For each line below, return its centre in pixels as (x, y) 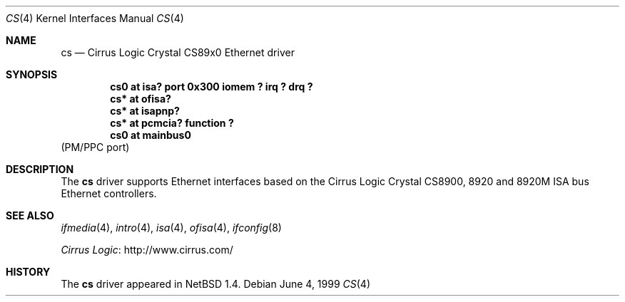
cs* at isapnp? (145, 111)
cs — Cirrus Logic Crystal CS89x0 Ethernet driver (178, 52)
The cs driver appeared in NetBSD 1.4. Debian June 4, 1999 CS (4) (216, 284)
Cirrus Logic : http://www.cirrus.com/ (147, 250)
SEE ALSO (30, 215)
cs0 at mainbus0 (151, 135)
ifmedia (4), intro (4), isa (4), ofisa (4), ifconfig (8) (171, 228)
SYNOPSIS (32, 74)
